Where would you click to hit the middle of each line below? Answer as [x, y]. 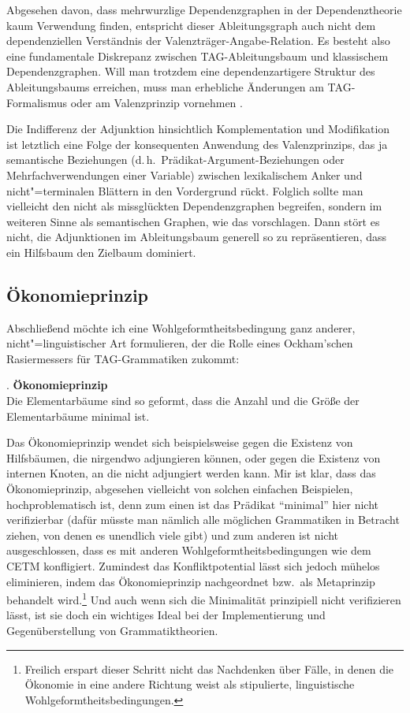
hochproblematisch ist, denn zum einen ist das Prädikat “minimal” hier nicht [192, 504]
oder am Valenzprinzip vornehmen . [157, 102]
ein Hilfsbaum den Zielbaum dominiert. [101, 252]
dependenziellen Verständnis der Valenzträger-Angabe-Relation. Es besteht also [198, 41]
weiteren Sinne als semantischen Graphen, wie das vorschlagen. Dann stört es [193, 221]
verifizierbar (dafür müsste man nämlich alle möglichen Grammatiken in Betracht [203, 520]
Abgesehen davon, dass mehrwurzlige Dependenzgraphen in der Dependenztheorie [204, 9]
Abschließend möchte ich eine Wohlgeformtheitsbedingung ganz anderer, [181, 327]
